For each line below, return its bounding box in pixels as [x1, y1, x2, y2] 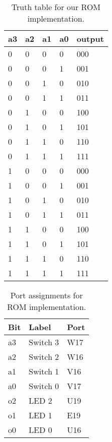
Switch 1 [29, 365, 59, 377]
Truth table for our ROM [11, 1, 101, 13]
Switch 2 [29, 351, 59, 362]
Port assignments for [10, 289, 83, 301]
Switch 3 [29, 336, 59, 348]
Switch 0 [29, 380, 59, 392]
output [76, 33, 104, 44]
